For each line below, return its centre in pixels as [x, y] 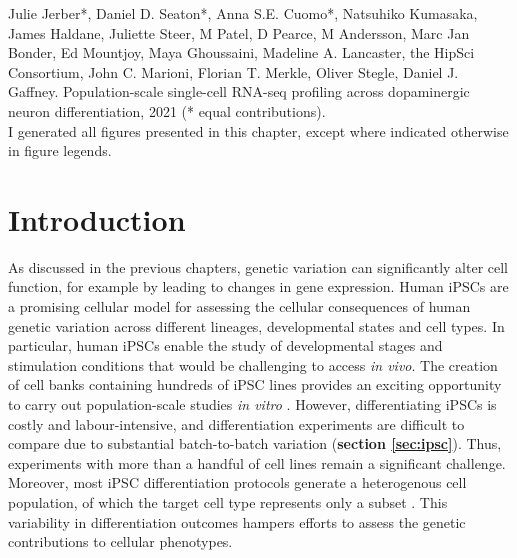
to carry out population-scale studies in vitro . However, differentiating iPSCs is [252, 404]
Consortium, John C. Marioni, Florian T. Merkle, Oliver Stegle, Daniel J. [233, 71]
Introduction [97, 218]
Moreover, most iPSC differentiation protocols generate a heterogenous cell [237, 482]
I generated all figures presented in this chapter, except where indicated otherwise [258, 130]
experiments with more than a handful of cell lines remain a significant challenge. [257, 462]
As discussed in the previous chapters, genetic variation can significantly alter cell [258, 266]
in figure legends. [60, 150]
